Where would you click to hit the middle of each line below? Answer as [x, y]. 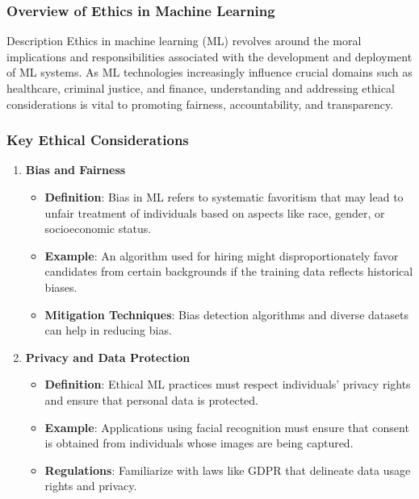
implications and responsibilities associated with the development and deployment [209, 56]
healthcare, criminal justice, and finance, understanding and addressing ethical [201, 88]
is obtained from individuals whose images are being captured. [199, 443]
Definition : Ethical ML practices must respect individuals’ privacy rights [228, 384]
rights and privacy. [91, 486]
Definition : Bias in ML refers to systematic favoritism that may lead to [224, 197]
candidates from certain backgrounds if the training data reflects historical [229, 271]
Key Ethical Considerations [98, 140]
